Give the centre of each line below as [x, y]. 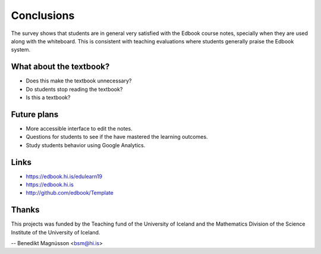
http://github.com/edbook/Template [70, 193]
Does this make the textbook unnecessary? [79, 81]
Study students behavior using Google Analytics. [86, 145]
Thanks [25, 210]
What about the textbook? [60, 67]
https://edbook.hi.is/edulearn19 [64, 176]
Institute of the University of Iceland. [56, 232]
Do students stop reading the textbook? [74, 89]
